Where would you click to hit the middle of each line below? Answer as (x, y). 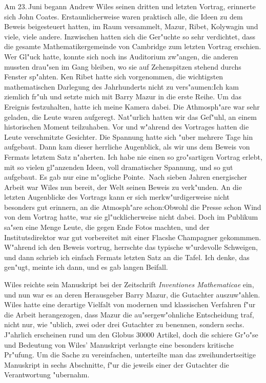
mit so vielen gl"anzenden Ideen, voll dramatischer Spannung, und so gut (119, 167)
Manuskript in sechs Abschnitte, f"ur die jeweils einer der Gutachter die (117, 364)
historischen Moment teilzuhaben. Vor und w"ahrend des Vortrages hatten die (127, 127)
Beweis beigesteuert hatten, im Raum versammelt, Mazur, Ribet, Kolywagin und (131, 26)
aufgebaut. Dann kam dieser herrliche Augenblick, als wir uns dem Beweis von (127, 147)
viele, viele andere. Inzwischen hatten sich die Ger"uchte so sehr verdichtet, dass (130, 36)
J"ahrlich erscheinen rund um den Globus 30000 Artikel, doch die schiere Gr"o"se (131, 334)
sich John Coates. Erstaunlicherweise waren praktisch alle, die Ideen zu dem (124, 16)
